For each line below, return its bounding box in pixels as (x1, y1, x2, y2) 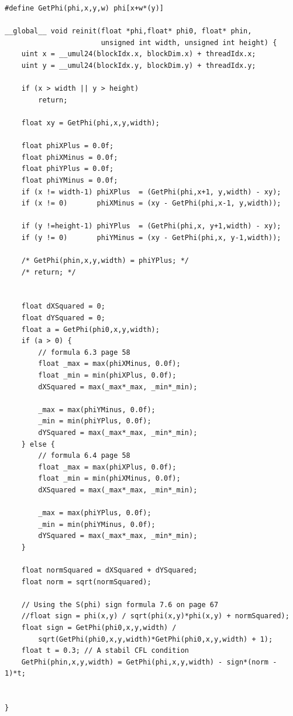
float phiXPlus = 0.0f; (21, 142, 114, 150)
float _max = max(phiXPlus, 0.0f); (38, 463, 177, 471)
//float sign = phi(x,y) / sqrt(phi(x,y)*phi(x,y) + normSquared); (21, 612, 289, 621)
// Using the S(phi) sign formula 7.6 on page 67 (21, 600, 219, 609)
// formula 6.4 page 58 (38, 451, 130, 460)
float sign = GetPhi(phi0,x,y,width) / (21, 623, 177, 632)
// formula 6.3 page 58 (38, 348, 130, 357)
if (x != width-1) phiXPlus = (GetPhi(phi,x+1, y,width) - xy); (21, 187, 281, 196)
